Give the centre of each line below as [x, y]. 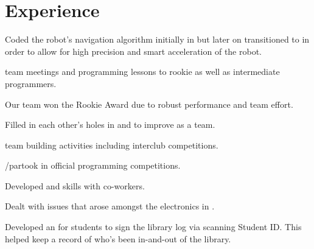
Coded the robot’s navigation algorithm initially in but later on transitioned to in [157, 39]
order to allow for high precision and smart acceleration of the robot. [134, 51]
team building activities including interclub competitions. [112, 145]
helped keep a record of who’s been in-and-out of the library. [118, 238]
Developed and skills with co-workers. [75, 185]
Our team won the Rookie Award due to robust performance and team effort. [149, 104]
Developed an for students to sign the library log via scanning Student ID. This [153, 227]
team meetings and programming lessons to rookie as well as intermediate [142, 72]
